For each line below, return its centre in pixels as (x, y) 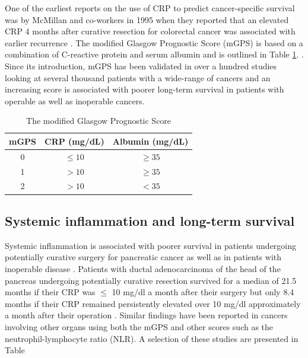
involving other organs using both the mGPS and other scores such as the (139, 326)
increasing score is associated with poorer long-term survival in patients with (145, 89)
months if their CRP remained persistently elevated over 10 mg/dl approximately (153, 303)
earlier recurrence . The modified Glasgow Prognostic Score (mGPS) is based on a (154, 42)
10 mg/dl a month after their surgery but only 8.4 (203, 292)
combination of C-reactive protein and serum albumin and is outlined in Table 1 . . (154, 54)
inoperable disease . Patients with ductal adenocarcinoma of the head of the (143, 268)
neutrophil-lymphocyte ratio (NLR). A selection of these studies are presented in (152, 338)
